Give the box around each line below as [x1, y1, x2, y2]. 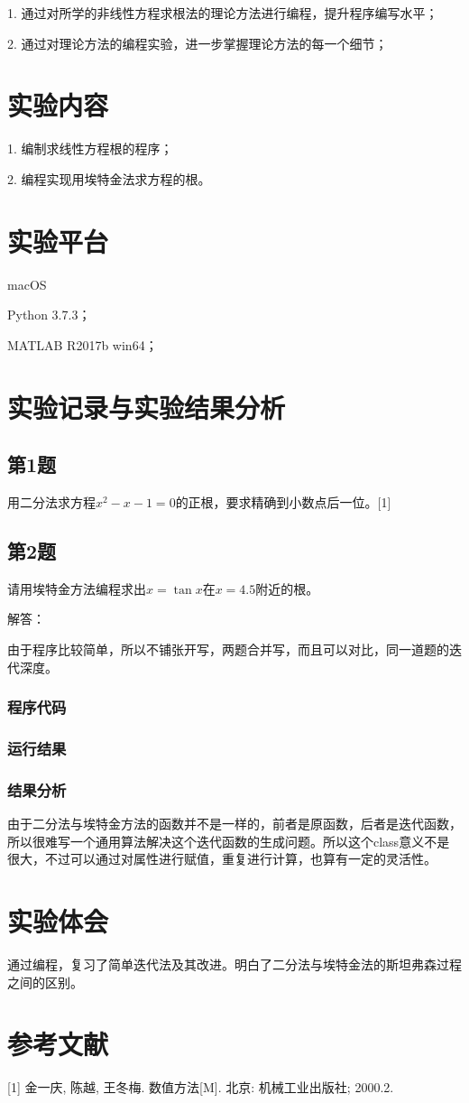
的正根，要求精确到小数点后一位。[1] [175, 492, 391, 511]
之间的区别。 [7, 972, 83, 991]
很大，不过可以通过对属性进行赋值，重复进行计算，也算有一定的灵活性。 [7, 849, 437, 868]
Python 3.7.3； [7, 305, 91, 324]
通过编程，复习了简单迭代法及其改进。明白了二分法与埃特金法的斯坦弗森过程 [7, 954, 462, 973]
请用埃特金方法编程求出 [7, 579, 146, 598]
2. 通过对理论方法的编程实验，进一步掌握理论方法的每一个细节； [7, 33, 388, 52]
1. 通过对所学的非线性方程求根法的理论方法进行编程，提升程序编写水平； [7, 4, 438, 22]
